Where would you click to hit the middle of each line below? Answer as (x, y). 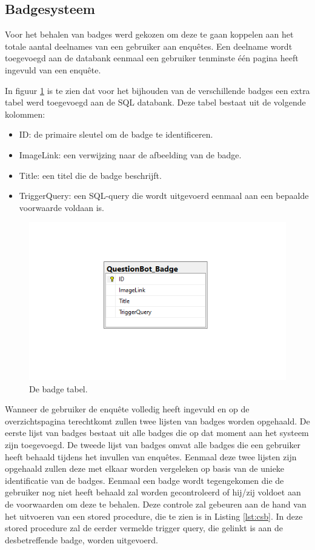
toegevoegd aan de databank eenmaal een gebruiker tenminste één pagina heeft (152, 58)
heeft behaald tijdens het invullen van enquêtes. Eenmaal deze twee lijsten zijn (151, 456)
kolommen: (25, 114)
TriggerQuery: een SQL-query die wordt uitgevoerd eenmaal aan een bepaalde (164, 196)
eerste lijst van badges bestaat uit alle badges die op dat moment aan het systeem (157, 433)
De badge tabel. (58, 388)
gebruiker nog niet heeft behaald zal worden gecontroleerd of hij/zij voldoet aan (153, 492)
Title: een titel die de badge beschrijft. (90, 175)
